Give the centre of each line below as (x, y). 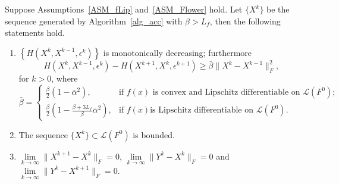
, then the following (245, 21)
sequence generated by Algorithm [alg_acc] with (94, 21)
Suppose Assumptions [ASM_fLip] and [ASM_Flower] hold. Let (124, 9)
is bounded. (154, 134)
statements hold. (35, 32)
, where (65, 78)
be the (278, 9)
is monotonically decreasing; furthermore (178, 52)
